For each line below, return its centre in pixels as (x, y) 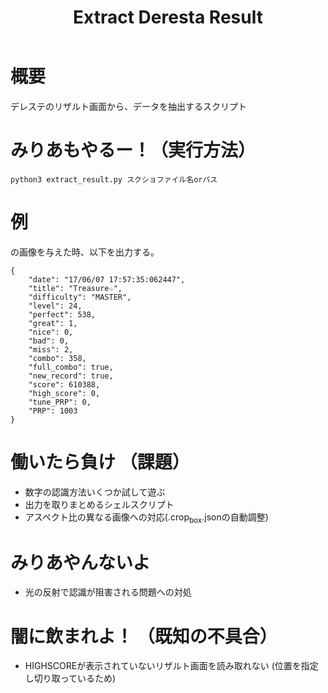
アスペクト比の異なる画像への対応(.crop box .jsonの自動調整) (146, 518)
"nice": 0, (51, 332)
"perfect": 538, (62, 314)
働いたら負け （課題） (100, 462)
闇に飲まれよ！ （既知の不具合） (144, 636)
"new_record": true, (71, 376)
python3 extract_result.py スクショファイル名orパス (114, 179)
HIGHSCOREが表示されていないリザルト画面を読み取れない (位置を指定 (171, 666)
